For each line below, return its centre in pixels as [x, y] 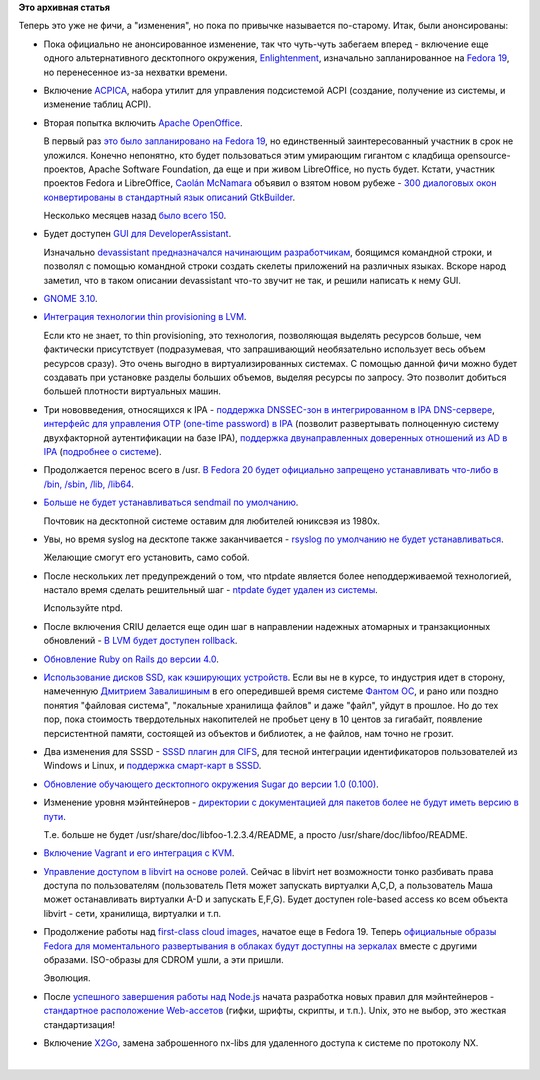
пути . [55, 816]
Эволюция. [67, 978]
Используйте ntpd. [83, 608]
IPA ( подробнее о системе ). [102, 451]
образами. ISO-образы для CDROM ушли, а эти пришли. [163, 960]
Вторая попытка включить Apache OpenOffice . [143, 122]
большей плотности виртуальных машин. [132, 391]
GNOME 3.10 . [71, 299]
